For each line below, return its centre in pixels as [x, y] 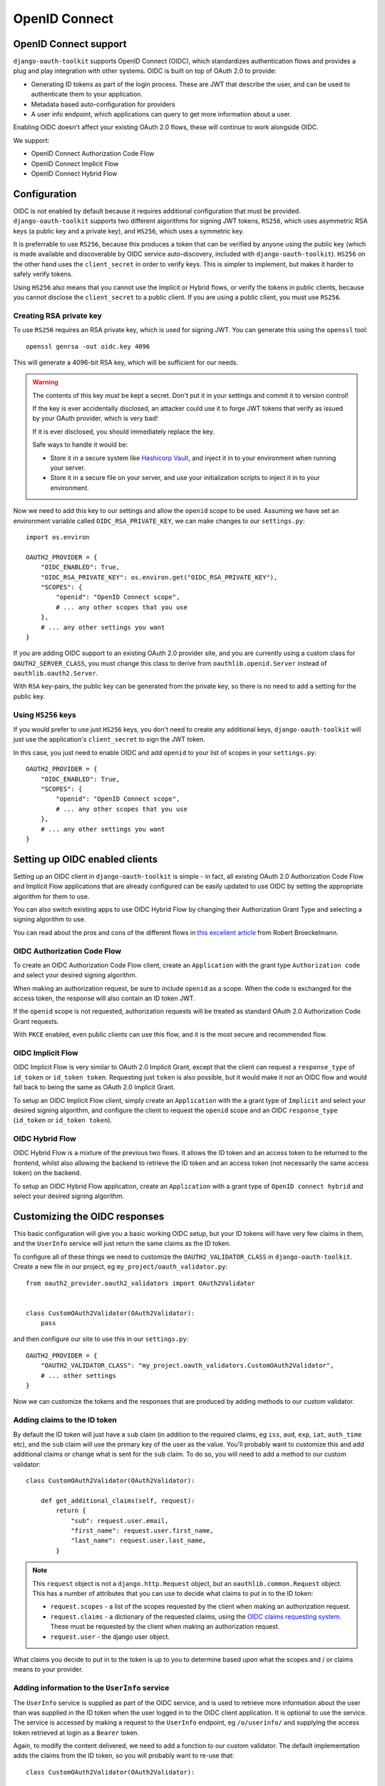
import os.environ [58, 537]
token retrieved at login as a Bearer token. [76, 1732]
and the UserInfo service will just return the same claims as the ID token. [122, 1244]
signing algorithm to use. [50, 919]
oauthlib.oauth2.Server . [56, 673]
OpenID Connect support [70, 44]
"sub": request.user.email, [120, 1521]
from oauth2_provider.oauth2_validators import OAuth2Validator [141, 1283]
